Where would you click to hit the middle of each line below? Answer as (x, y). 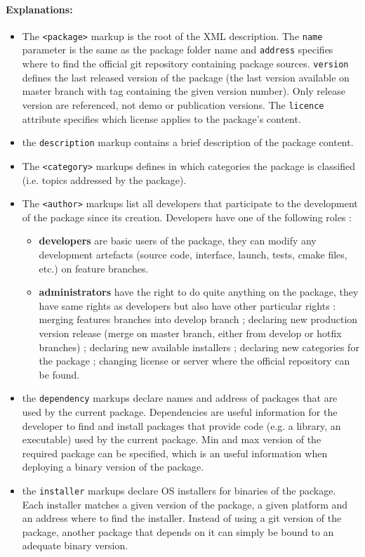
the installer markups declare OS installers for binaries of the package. (179, 490)
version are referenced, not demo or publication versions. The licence (173, 104)
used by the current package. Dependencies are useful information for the (180, 411)
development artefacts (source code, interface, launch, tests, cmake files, (193, 254)
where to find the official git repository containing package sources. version (185, 64)
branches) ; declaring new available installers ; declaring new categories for (199, 347)
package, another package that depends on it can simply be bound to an (178, 531)
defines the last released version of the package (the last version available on (186, 77)
